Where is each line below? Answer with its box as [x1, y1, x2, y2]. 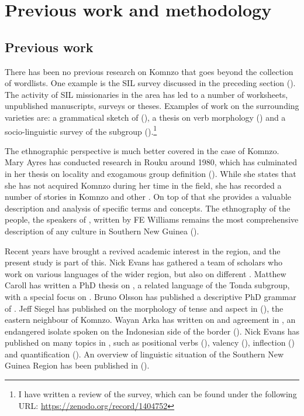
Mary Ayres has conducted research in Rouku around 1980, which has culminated [5, 156, 298, 168]
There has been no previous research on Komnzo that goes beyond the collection [5, 65, 293, 77]
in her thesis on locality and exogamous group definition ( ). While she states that [5, 167, 296, 179]
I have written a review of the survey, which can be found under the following [18, 388, 297, 400]
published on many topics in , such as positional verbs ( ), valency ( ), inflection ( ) [5, 336, 295, 349]
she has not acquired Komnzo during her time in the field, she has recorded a [5, 179, 282, 191]
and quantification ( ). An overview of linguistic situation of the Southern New [5, 347, 284, 360]
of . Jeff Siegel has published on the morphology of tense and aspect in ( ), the [5, 302, 284, 314]
